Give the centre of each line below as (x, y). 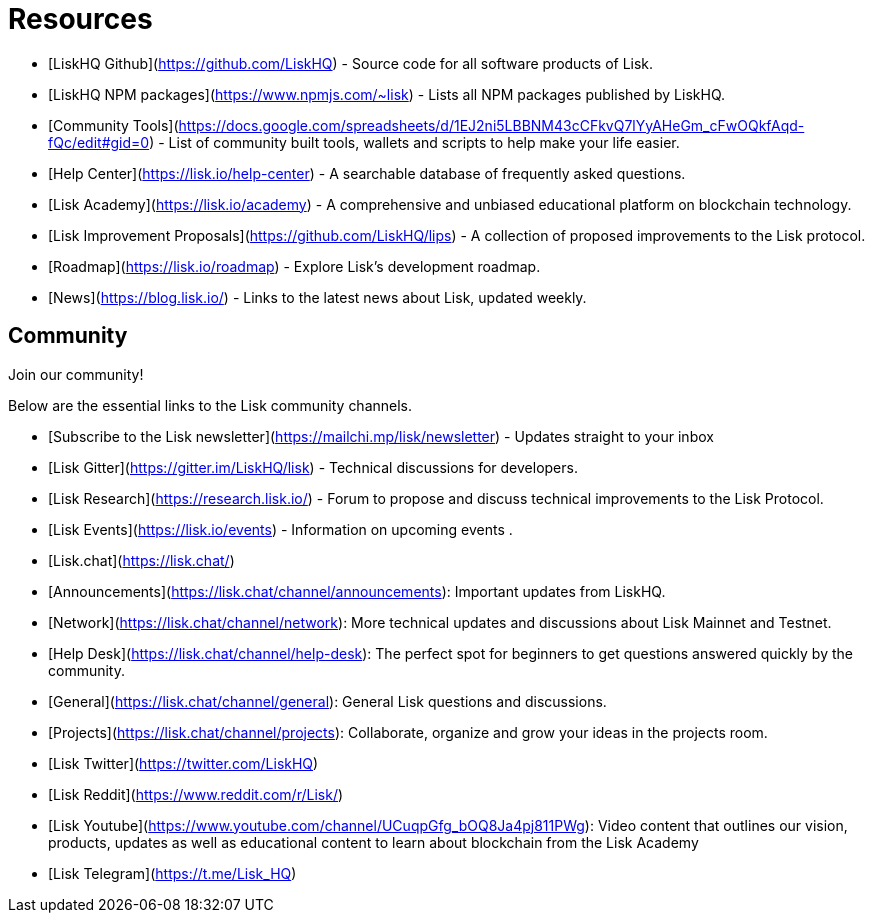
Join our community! (76, 374)
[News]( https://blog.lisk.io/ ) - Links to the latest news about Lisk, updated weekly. (317, 297)
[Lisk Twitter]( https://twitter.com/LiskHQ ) (183, 763)
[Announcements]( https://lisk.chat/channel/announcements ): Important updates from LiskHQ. (357, 591)
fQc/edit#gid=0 (99, 142)
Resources (80, 19)
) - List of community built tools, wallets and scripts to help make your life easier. (414, 142)
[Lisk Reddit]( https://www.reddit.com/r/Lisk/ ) (196, 794)
